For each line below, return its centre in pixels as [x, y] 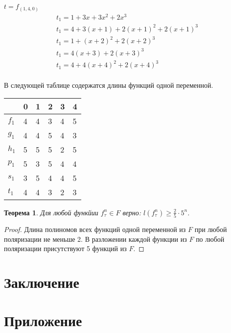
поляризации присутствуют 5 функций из [65, 248]
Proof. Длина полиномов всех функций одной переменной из [95, 229]
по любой [210, 239]
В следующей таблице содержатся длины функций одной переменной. [109, 85]
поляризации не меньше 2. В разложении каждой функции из [95, 239]
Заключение [42, 282]
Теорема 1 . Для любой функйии [51, 212]
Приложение [43, 320]
